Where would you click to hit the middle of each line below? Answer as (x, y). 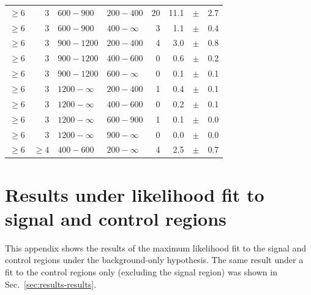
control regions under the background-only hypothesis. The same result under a (154, 260)
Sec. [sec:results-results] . (51, 284)
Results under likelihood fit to (135, 194)
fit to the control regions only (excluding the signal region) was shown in (141, 271)
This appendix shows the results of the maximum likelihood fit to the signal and (156, 247)
